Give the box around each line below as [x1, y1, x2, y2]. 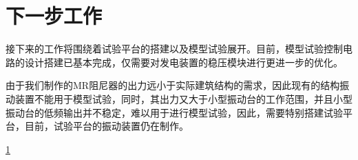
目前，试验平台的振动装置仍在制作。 [24, 119, 189, 133]
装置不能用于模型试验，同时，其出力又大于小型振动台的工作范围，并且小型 [14, 91, 352, 106]
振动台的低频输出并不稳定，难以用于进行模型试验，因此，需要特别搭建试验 [6, 105, 343, 119]
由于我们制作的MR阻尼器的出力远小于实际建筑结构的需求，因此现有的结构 [6, 78, 340, 92]
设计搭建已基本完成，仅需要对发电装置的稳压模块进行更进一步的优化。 [24, 54, 343, 69]
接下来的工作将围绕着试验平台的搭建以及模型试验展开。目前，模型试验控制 [6, 41, 343, 56]
